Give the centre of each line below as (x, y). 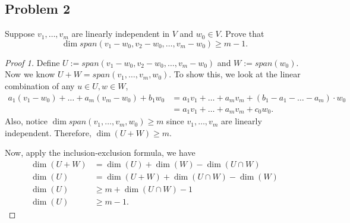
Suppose (20, 34)
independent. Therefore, (48, 132)
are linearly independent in (121, 34)
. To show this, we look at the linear (235, 74)
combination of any (40, 85)
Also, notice (26, 121)
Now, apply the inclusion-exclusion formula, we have (100, 153)
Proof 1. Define (32, 62)
